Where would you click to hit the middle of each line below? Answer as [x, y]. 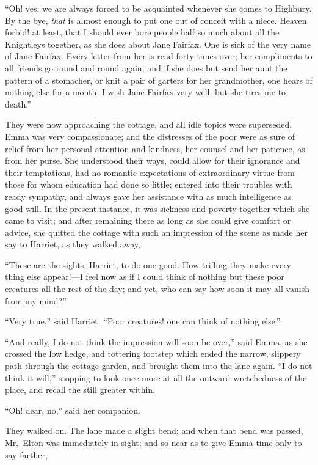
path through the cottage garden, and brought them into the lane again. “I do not [159, 366]
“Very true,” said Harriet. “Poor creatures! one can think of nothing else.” [143, 321]
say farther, [26, 454]
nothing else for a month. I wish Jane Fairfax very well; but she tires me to [146, 92]
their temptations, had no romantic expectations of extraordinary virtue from [150, 172]
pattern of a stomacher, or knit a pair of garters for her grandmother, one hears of [159, 80]
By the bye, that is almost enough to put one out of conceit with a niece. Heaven [156, 20]
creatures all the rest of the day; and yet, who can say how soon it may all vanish [157, 289]
